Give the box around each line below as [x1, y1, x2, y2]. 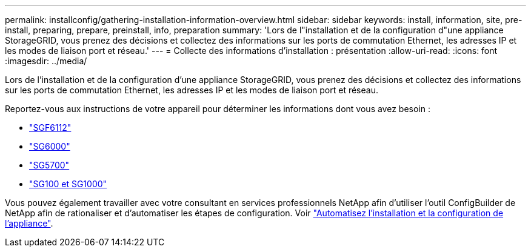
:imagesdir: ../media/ [5, 56, 87, 66]
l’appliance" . [5, 218, 53, 228]
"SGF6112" [29, 122, 72, 133]
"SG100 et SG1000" [29, 179, 107, 189]
